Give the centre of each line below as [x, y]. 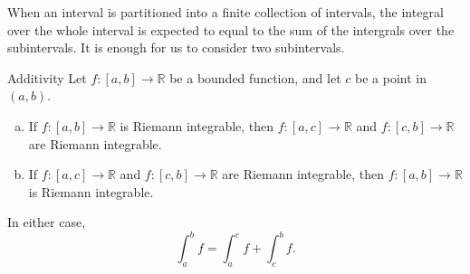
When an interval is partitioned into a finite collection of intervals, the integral [225, 12]
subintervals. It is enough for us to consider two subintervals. [176, 47]
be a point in [390, 77]
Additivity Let [47, 77]
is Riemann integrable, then [197, 125]
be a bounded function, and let [255, 77]
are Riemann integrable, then [303, 174]
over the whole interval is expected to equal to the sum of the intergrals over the [231, 29]
